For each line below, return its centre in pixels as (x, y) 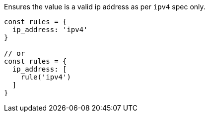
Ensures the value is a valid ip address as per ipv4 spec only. (105, 7)
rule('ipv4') (46, 77)
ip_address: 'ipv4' (50, 30)
